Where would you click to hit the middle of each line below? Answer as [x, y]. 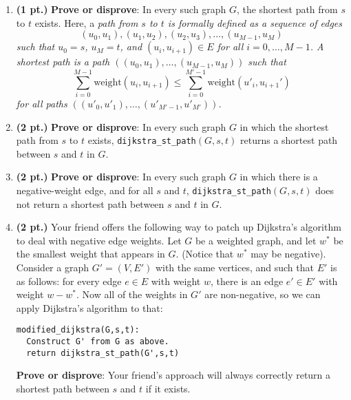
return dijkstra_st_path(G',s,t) [103, 353]
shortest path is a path [63, 62]
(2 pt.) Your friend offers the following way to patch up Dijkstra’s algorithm [179, 227]
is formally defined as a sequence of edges [255, 22]
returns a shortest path [289, 140]
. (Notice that [205, 254]
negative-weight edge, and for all [85, 190]
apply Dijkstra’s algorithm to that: [89, 307]
